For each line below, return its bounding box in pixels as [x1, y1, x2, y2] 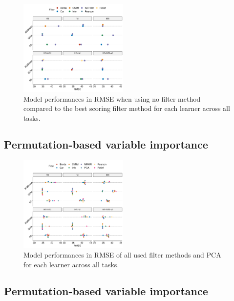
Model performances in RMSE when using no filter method [23, 93, 201, 104]
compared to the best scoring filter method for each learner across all [23, 103, 230, 113]
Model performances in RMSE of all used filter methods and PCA [23, 250, 221, 260]
